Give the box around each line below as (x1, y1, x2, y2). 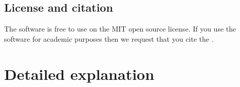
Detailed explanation (4, 63, 155, 84)
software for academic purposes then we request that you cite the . (4, 33, 214, 44)
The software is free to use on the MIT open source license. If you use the (4, 23, 236, 34)
